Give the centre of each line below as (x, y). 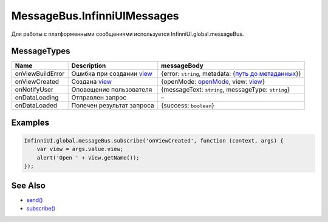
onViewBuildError (40, 74)
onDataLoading (37, 98)
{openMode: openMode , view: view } (213, 82)
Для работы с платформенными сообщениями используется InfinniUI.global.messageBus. (128, 34)
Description (89, 66)
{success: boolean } (188, 106)
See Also (28, 185)
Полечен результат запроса (113, 106)
